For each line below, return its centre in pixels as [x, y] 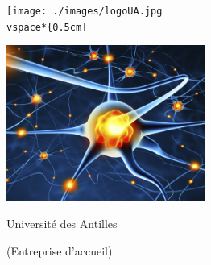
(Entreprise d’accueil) [60, 250]
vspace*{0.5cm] [47, 27]
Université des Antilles [62, 224]
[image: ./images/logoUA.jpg [85, 11]
